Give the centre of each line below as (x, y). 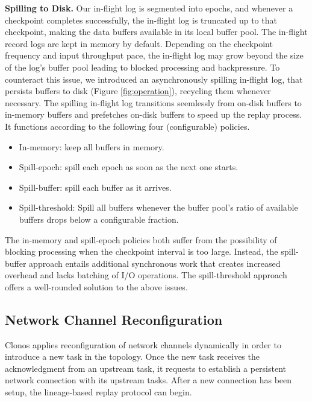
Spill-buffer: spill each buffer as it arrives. (95, 187)
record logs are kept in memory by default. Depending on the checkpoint (139, 43)
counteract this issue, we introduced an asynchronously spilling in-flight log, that (154, 79)
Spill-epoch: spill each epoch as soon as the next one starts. (129, 167)
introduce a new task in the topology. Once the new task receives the (132, 356)
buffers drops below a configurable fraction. (99, 219)
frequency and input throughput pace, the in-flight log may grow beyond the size (154, 55)
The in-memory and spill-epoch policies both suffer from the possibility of (141, 239)
